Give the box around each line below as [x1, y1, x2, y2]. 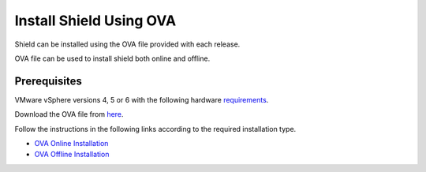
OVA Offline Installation [34, 150, 110, 159]
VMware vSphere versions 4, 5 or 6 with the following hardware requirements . [14, 95, 269, 104]
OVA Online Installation [34, 139, 109, 148]
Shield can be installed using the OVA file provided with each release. [14, 39, 241, 49]
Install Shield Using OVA [14, 12, 177, 29]
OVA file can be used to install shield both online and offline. [14, 54, 211, 63]
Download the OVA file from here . [14, 110, 124, 119]
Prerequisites [14, 74, 82, 88]
